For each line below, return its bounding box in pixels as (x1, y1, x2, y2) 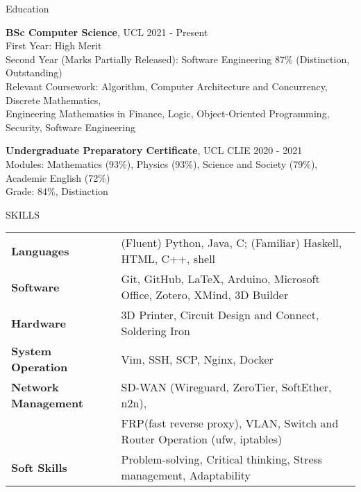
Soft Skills (11, 459, 67, 475)
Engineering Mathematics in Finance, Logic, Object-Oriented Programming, (6, 106, 330, 121)
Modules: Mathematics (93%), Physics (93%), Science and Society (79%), (6, 156, 318, 171)
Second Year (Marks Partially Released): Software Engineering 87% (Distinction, (6, 51, 350, 66)
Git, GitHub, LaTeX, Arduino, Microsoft (121, 271, 320, 287)
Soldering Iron (121, 323, 190, 339)
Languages (11, 242, 69, 259)
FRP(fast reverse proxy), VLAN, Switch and (121, 415, 339, 432)
